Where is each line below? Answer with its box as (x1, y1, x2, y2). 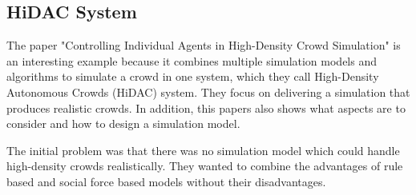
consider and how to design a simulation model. (6, 115, 240, 132)
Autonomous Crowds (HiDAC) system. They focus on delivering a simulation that (6, 83, 410, 100)
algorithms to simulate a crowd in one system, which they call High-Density (6, 68, 379, 85)
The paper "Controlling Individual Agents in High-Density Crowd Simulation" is (6, 37, 401, 54)
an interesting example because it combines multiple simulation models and (6, 52, 378, 69)
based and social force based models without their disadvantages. (6, 173, 326, 189)
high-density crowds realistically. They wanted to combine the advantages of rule (6, 157, 403, 174)
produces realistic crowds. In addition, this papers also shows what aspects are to (6, 99, 406, 116)
